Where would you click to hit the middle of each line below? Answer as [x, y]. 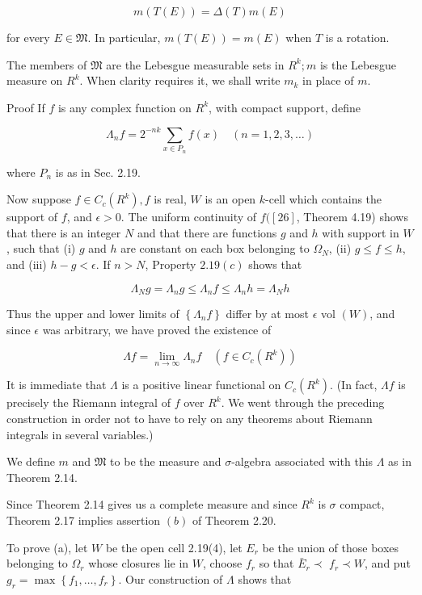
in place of [328, 80]
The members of [47, 64]
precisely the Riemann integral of [89, 402]
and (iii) [27, 264]
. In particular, [124, 37]
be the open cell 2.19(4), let [174, 547]
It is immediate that [57, 385]
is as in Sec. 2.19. [98, 172]
